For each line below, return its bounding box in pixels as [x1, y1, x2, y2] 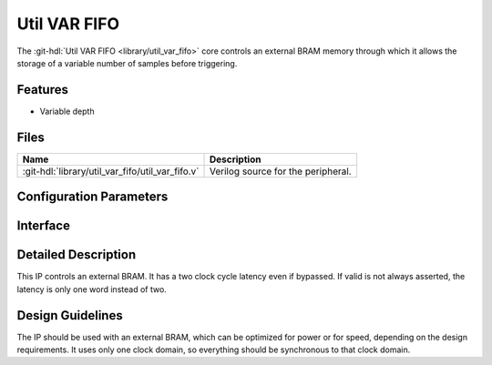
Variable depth [39, 106, 95, 117]
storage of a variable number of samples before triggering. [16, 57, 238, 68]
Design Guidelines [16, 308, 123, 323]
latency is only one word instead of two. [16, 283, 168, 295]
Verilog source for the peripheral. [209, 165, 352, 177]
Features [16, 82, 68, 97]
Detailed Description [16, 247, 137, 263]
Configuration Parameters [16, 189, 169, 205]
